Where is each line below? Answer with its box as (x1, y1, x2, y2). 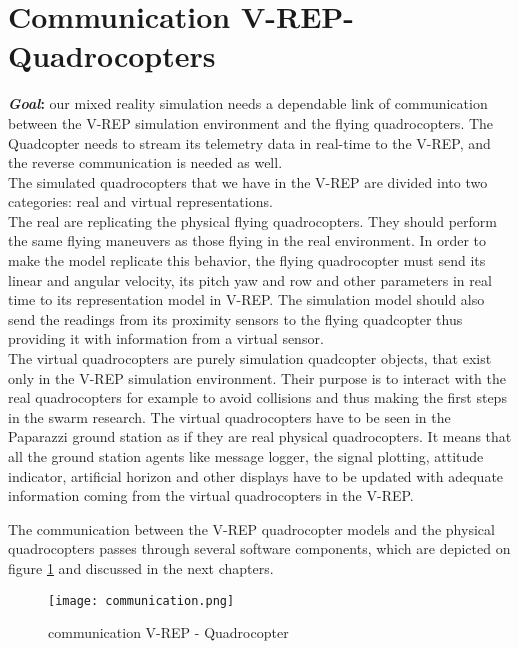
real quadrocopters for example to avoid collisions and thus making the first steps (8, 387, 507, 408)
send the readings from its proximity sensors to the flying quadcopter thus (8, 308, 463, 329)
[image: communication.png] (48, 593, 235, 608)
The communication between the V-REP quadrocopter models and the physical (8, 518, 495, 539)
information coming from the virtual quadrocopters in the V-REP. (8, 485, 414, 506)
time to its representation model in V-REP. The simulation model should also (8, 289, 485, 310)
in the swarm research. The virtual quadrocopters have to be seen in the (8, 406, 451, 427)
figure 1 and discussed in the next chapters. (8, 557, 274, 578)
